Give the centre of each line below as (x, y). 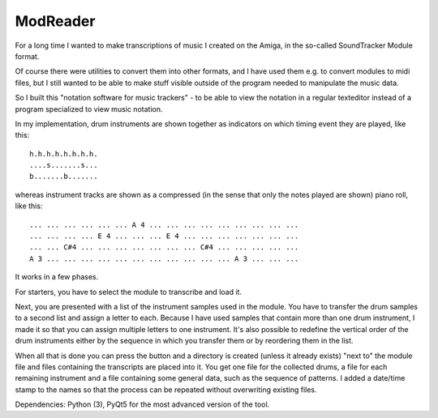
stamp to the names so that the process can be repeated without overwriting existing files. (166, 390)
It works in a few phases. (57, 277)
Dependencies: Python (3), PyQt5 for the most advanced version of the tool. (142, 404)
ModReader (55, 21)
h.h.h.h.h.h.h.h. (64, 154)
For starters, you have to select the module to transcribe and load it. (129, 292)
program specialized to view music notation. (89, 109)
